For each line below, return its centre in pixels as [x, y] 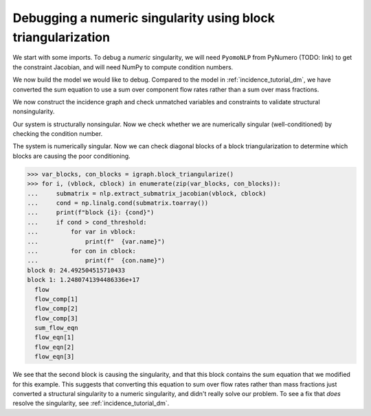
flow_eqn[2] [55, 347]
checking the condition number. [58, 134]
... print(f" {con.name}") [96, 261]
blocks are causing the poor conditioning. [71, 156]
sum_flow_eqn [56, 328]
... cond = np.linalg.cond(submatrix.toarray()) [118, 203]
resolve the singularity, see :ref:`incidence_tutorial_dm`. [91, 403]
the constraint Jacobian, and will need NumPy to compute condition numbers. [123, 67]
